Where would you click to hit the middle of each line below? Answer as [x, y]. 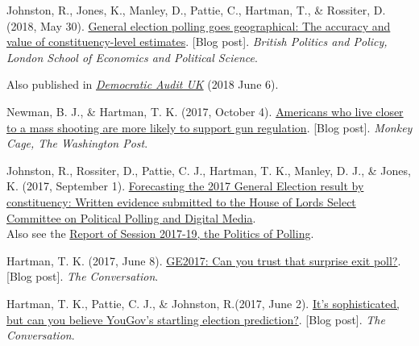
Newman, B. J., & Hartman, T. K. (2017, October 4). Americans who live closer [205, 111]
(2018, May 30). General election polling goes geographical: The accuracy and [199, 25]
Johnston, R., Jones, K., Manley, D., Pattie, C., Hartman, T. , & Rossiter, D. [196, 10]
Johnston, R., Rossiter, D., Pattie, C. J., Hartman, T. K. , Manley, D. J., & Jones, [209, 170]
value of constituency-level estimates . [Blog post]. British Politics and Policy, [197, 42]
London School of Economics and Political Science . [132, 57]
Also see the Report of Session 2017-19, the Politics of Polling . [160, 233]
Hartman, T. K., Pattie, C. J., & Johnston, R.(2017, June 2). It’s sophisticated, [203, 303]
